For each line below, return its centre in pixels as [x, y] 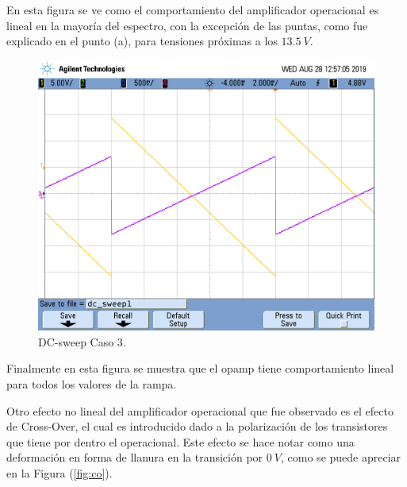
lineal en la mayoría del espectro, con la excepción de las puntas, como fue [187, 25]
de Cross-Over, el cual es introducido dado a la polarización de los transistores [197, 426]
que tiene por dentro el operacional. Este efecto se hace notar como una [180, 441]
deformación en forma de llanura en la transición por [135, 457]
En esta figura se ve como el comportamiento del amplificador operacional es [193, 10]
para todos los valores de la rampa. [92, 383]
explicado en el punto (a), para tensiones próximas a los [142, 41]
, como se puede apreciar [341, 457]
